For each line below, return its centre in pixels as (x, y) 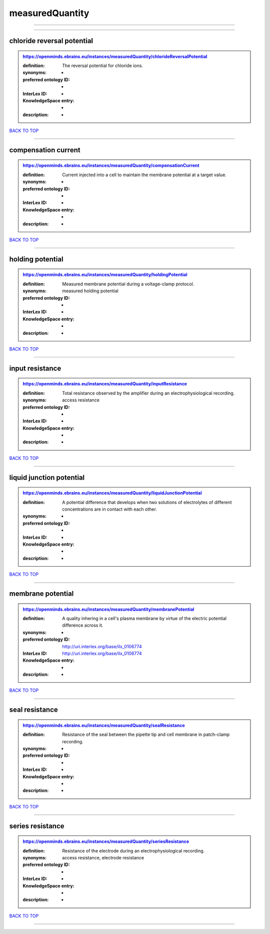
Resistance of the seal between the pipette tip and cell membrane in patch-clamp (146, 735)
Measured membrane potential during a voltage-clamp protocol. (128, 284)
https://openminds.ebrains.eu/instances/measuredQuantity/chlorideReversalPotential (115, 56)
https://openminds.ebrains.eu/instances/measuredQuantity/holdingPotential (105, 275)
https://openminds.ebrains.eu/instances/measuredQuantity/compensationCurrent (111, 166)
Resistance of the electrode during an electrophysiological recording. (133, 850)
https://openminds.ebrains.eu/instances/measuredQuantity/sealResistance (104, 725)
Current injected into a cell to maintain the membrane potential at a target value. (144, 175)
